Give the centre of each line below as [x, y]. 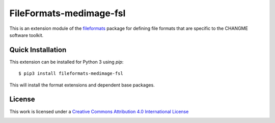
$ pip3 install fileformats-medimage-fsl [71, 74]
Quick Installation [38, 50]
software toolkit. [26, 35]
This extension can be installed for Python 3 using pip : [66, 62]
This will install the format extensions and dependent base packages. [82, 85]
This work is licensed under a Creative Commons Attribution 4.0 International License [99, 111]
